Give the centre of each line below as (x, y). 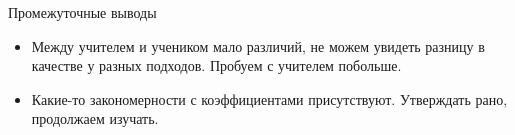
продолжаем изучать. (95, 118)
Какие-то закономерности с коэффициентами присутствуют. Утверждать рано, (269, 98)
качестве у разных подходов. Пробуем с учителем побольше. (216, 65)
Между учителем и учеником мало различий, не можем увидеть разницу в (258, 45)
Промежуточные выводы (82, 12)
